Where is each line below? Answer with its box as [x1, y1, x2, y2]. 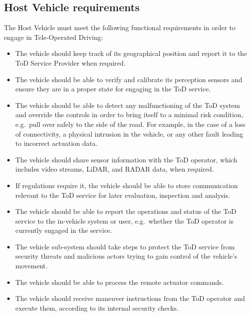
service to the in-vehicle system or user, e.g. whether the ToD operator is [15, 215, 234, 226]
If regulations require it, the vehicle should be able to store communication [15, 180, 238, 190]
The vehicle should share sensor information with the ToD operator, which [15, 154, 237, 164]
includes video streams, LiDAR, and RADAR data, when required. [15, 164, 214, 174]
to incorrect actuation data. [15, 138, 98, 148]
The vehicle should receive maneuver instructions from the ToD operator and [15, 293, 245, 303]
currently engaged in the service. [15, 225, 112, 235]
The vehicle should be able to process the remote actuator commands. [15, 277, 224, 287]
